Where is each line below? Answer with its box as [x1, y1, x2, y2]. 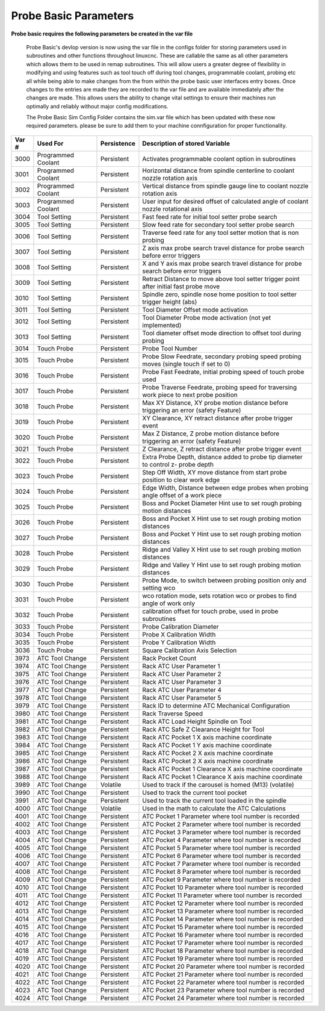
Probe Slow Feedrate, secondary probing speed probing [142, 352, 302, 361]
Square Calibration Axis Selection [142, 646, 237, 655]
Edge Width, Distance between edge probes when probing [142, 484, 309, 492]
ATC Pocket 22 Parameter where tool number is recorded [142, 978, 305, 986]
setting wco [142, 583, 176, 592]
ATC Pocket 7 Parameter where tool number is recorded [142, 859, 301, 868]
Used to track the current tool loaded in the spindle [142, 796, 287, 804]
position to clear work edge [142, 476, 220, 484]
